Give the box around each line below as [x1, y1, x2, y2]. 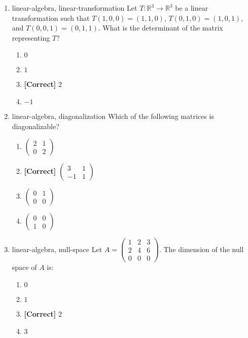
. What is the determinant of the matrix [98, 22, 223, 33]
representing [12, 32, 50, 43]
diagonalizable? [12, 120, 59, 131]
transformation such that [12, 12, 90, 23]
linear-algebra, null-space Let [12, 243, 102, 254]
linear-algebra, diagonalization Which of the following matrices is [12, 110, 214, 121]
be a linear [175, 3, 208, 13]
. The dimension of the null [159, 243, 244, 254]
